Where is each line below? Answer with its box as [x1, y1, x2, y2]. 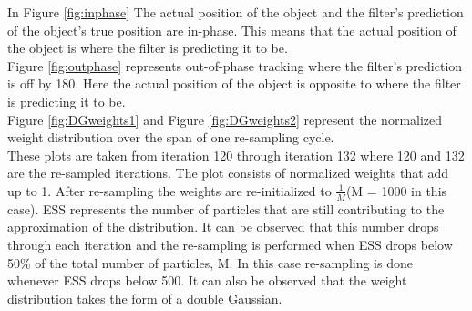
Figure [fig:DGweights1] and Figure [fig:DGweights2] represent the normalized [7, 109, 443, 129]
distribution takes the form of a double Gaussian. [7, 288, 282, 307]
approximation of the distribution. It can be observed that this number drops [7, 217, 439, 236]
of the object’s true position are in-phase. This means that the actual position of [7, 20, 457, 39]
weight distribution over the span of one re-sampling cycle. [7, 128, 334, 147]
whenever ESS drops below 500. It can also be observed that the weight [7, 271, 407, 290]
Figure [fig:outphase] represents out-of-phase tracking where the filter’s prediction [7, 56, 463, 75]
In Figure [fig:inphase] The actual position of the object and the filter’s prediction [7, 3, 464, 21]
